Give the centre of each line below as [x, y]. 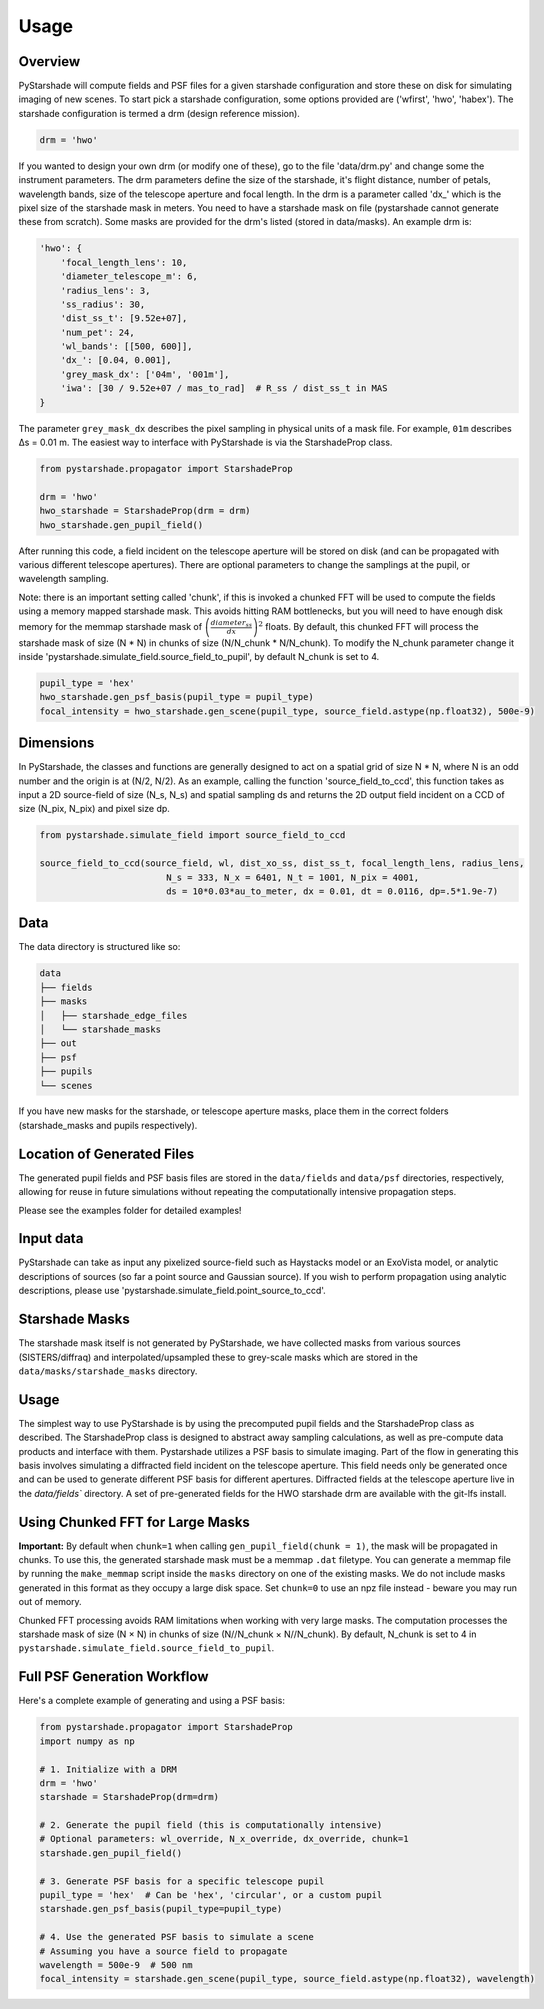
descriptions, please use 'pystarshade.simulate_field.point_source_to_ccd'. [172, 1291]
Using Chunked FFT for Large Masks [134, 1521]
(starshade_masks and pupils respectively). [108, 1125]
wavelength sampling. [63, 579]
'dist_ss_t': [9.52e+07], [124, 318]
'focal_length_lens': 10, [124, 262]
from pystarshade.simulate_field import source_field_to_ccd [192, 835]
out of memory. [50, 1602]
